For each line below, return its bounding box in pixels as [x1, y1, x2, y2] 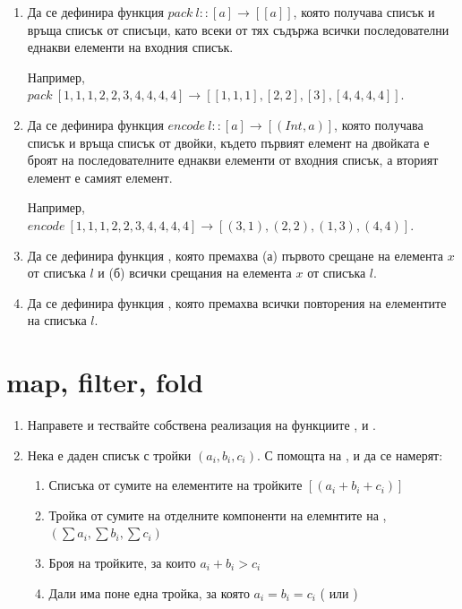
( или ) [320, 583, 358, 602]
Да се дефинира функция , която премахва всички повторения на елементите [27, 293, 447, 312]
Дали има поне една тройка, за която [48, 583, 250, 602]
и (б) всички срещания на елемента [98, 263, 292, 282]
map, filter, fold [6, 364, 203, 400]
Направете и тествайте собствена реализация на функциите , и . [27, 416, 376, 434]
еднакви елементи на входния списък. [27, 38, 234, 56]
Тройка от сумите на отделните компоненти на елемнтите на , [48, 505, 387, 524]
